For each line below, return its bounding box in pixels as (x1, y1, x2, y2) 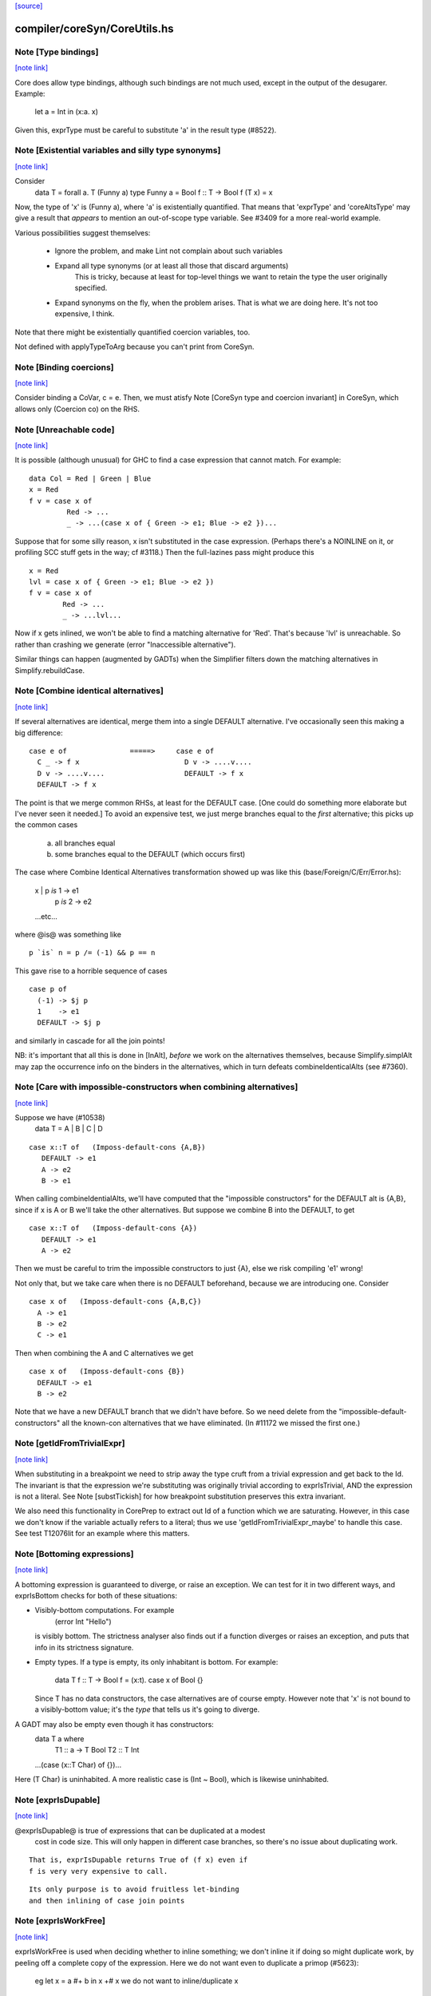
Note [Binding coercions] (14, 362, 114, 373)
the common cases (14, 820, 78, 830)
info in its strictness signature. (34, 1642, 134, 1652)
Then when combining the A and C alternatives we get (14, 1348, 194, 1357)
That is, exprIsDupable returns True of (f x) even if (29, 1855, 248, 1864)
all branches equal (54, 838, 116, 848)
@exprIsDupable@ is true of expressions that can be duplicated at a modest (14, 1825, 266, 1836)
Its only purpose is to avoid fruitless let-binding (29, 1885, 239, 1894)
